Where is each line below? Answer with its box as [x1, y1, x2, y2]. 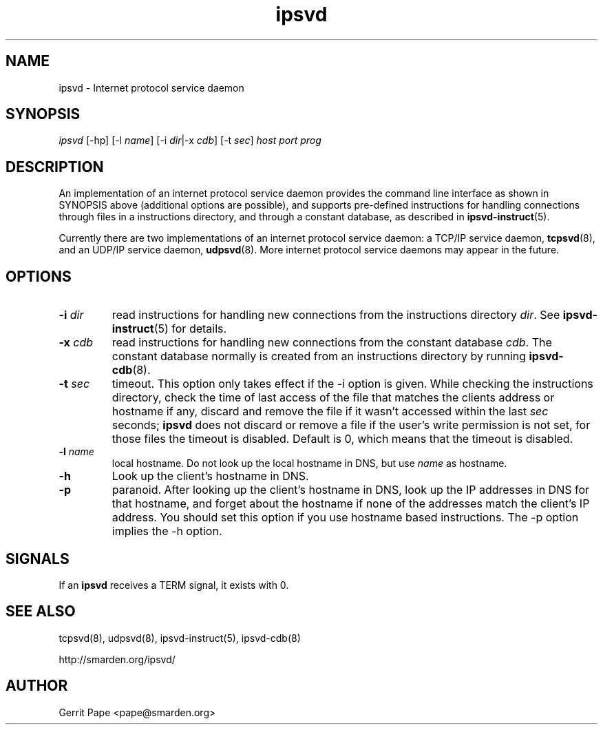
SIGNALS [6, 550, 70, 567]
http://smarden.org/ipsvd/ [59, 653, 176, 665]
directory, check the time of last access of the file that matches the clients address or [112, 390, 555, 405]
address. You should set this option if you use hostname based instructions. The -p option [112, 510, 579, 525]
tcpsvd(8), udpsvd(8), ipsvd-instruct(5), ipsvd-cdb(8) [59, 632, 301, 644]
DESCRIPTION [6, 158, 104, 176]
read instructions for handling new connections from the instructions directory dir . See [112, 308, 560, 322]
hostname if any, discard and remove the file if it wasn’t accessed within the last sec [112, 404, 549, 419]
